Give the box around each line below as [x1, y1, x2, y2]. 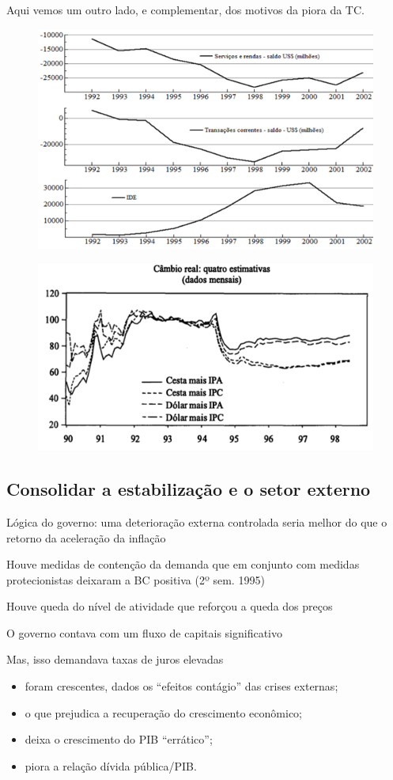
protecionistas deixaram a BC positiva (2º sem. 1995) [6, 571, 265, 588]
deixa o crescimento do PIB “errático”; [25, 731, 213, 748]
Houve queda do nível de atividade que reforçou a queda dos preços [6, 598, 333, 614]
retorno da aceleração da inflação [6, 529, 166, 546]
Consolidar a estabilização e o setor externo [6, 477, 371, 501]
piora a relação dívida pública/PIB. [25, 757, 197, 774]
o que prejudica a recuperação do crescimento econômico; [25, 704, 302, 721]
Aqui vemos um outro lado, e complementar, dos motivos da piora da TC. [6, 2, 365, 17]
